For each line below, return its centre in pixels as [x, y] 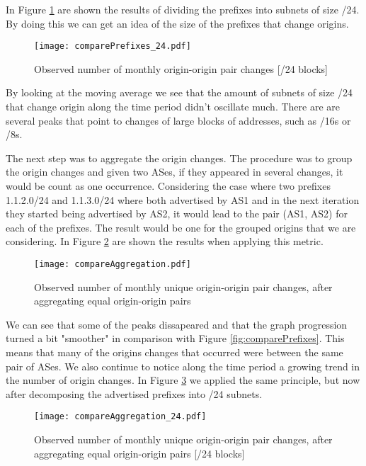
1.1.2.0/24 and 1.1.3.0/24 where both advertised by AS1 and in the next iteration [183, 199]
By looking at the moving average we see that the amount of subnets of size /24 [179, 92]
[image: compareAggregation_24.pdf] [120, 417]
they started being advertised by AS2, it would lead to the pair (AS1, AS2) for [177, 214]
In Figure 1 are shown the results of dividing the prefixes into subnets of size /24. [183, 9]
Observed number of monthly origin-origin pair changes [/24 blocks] [181, 68]
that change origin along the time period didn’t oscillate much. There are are [173, 107]
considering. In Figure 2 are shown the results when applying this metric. [165, 241]
